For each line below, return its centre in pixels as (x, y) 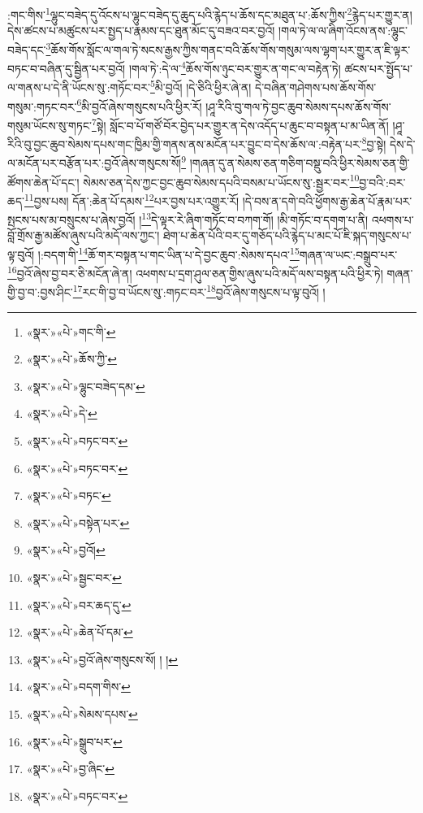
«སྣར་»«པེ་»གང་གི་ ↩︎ (71, 331)
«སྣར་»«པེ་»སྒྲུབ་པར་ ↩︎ (74, 741)
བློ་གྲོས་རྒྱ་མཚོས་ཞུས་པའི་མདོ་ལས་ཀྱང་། (84, 235)
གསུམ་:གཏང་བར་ (42, 106)
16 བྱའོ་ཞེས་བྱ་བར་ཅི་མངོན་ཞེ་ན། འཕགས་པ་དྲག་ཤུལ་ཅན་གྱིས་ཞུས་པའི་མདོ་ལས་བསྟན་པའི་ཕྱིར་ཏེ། (195, 272)
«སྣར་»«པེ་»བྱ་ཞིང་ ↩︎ (71, 769)
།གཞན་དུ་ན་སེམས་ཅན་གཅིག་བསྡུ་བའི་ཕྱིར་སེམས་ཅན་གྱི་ (300, 163)
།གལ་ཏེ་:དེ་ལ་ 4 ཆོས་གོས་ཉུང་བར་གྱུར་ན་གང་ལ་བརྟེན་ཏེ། (235, 67)
